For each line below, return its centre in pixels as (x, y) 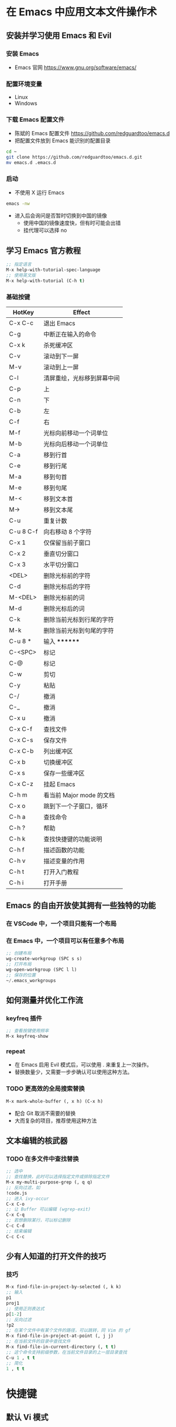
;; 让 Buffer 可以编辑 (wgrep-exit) (49, 1209)
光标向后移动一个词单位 (76, 444)
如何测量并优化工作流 (44, 1001)
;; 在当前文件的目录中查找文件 (39, 1342)
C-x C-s (21, 740)
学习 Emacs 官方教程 (44, 250)
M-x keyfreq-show (27, 1037)
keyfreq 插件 (24, 1018)
